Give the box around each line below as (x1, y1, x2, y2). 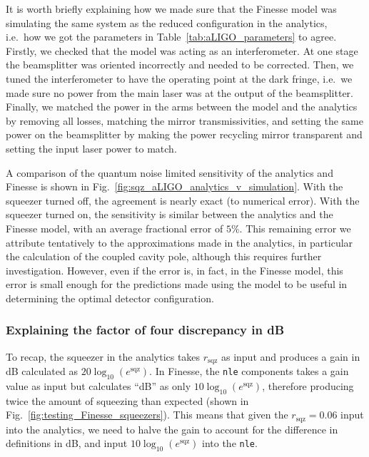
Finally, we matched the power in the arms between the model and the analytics (6, 99, 358, 114)
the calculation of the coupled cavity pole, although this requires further (6, 249, 322, 264)
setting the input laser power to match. (6, 140, 177, 155)
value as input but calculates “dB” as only (6, 378, 191, 393)
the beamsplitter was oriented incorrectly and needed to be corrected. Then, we (6, 57, 354, 72)
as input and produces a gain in (221, 349, 360, 364)
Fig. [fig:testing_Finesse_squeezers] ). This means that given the (6, 407, 288, 422)
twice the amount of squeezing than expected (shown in (6, 393, 249, 408)
